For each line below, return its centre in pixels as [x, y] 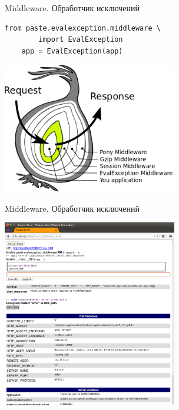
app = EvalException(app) [72, 51]
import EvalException [81, 40]
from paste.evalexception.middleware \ [83, 28]
